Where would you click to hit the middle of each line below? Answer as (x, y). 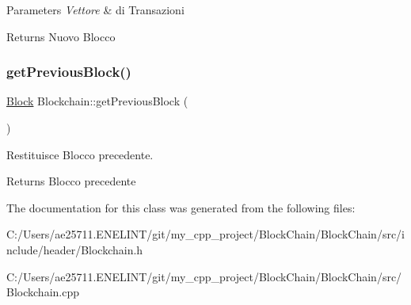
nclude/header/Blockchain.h (75, 249)
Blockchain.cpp (43, 292)
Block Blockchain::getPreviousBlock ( (97, 101)
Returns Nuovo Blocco (61, 36)
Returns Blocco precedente (71, 181)
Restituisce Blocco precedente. (80, 154)
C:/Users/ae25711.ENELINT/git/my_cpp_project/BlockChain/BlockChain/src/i (206, 234)
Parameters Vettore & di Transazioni (95, 10)
